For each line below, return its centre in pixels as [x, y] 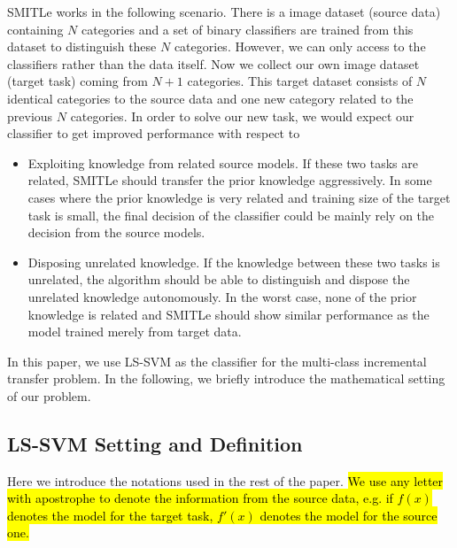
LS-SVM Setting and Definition [155, 443]
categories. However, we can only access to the [300, 46]
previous [30, 116]
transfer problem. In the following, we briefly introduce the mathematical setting [226, 378]
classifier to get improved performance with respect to [154, 133]
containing [35, 29]
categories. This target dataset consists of [300, 81]
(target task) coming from [77, 81]
